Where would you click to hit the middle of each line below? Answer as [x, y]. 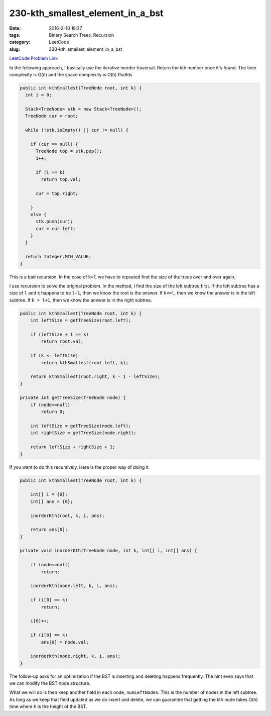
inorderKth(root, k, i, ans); [67, 516]
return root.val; [62, 341]
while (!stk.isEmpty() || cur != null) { [77, 130]
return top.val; [61, 179]
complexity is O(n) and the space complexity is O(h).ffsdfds [71, 74]
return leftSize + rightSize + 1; [73, 447]
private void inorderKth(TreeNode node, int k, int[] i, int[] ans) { [109, 551]
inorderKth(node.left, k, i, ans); [74, 586]
